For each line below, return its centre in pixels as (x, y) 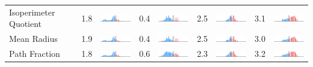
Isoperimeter (32, 12)
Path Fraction (35, 54)
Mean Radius (33, 39)
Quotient (26, 24)
